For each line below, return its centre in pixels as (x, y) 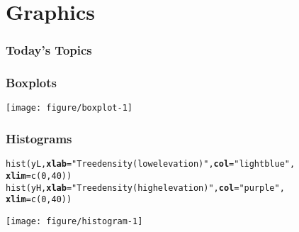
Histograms (39, 139)
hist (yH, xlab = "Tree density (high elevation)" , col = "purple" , (145, 188)
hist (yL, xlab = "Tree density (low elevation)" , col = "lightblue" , (151, 164)
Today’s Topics (49, 50)
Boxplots (32, 83)
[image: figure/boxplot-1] (69, 108)
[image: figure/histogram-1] (74, 221)
